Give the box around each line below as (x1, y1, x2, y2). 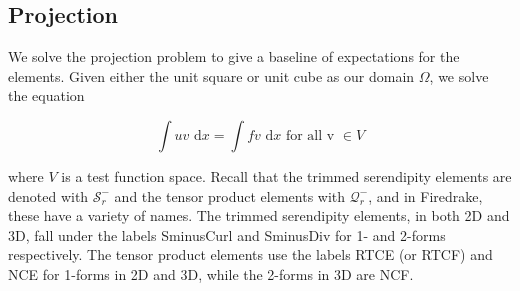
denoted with (8, 185, 89, 206)
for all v (285, 128, 335, 143)
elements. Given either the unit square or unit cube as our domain (8, 65, 415, 86)
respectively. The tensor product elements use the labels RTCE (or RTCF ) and (8, 244, 493, 265)
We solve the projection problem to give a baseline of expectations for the (8, 46, 460, 67)
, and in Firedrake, (368, 185, 483, 206)
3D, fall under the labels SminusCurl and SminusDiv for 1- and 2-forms (8, 224, 446, 245)
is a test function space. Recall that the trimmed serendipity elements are (61, 165, 512, 186)
